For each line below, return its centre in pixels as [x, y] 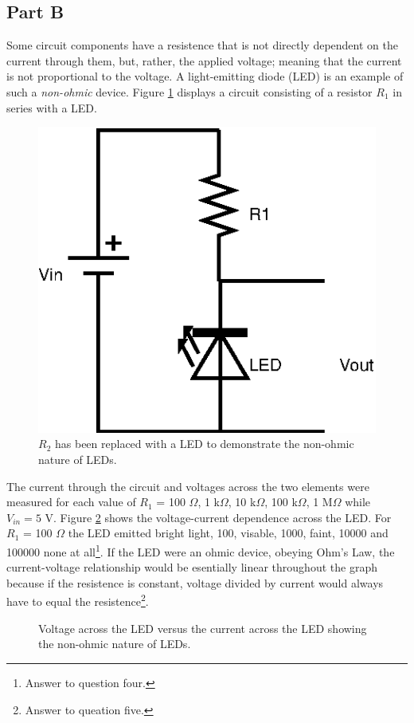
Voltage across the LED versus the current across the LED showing [203, 628]
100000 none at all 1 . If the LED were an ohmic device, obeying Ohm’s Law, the [201, 550]
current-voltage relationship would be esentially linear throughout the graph [192, 567]
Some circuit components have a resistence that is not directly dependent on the [202, 45]
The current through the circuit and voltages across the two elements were [188, 486]
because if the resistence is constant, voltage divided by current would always [195, 582]
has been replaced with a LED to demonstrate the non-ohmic [204, 444]
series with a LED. [52, 107]
